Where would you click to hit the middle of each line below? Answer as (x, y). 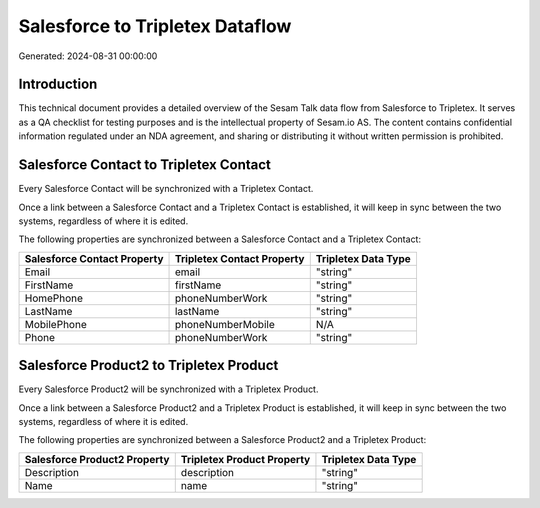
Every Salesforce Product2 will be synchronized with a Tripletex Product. (168, 389)
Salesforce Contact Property (94, 258)
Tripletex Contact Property (239, 258)
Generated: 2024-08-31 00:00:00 (88, 56)
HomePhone (54, 298)
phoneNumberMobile (224, 324)
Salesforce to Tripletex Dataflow (155, 26)
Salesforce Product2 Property (97, 459)
